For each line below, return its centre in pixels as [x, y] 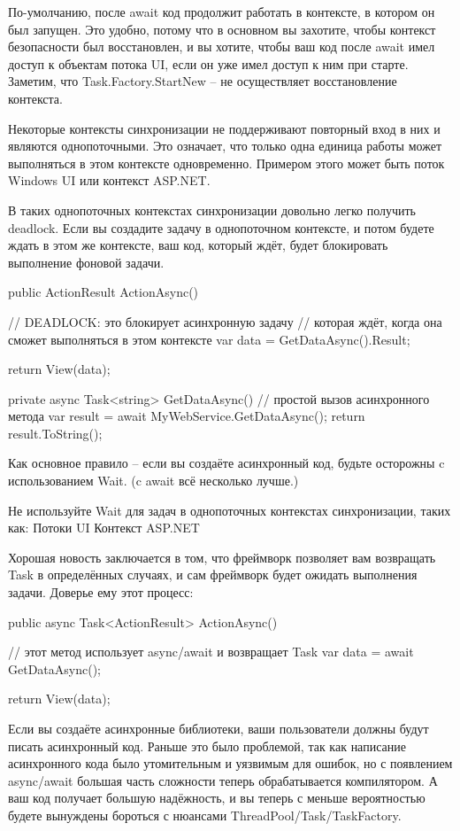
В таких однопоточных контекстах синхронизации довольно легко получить [212, 210]
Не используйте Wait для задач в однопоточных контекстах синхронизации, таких [230, 510]
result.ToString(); [55, 433]
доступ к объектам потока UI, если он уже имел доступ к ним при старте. [208, 63]
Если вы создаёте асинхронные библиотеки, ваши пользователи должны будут [218, 728]
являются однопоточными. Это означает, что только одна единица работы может [225, 146]
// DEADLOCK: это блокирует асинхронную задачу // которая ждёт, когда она [225, 321]
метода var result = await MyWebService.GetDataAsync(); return [187, 416]
